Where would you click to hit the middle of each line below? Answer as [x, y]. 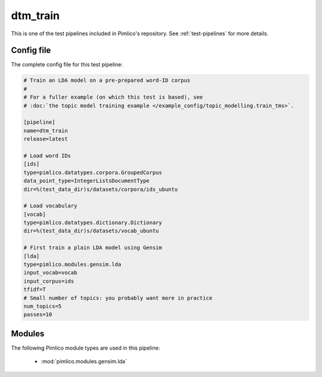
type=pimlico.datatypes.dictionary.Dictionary [93, 223]
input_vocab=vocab [50, 273]
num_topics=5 [43, 306]
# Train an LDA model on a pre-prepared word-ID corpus [107, 80]
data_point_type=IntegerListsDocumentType [86, 181]
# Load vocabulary [50, 206]
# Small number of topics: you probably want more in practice [118, 298]
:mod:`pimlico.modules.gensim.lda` [84, 361]
